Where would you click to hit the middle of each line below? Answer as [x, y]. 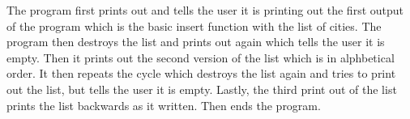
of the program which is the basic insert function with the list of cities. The [194, 25]
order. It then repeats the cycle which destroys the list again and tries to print [201, 73]
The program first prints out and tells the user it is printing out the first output [205, 10]
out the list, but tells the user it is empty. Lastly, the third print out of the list [202, 89]
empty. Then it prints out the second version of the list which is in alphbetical [201, 57]
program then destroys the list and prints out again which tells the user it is [196, 42]
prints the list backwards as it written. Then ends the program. [164, 105]
